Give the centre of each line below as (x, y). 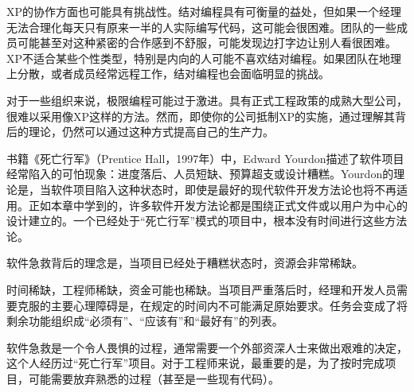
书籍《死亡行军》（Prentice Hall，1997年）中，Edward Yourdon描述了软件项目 (205, 158)
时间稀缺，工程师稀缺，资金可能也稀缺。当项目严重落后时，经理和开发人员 (201, 289)
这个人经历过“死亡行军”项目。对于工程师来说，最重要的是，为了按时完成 (196, 363)
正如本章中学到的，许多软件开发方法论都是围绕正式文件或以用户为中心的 (218, 205)
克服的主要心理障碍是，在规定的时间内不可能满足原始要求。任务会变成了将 (212, 305)
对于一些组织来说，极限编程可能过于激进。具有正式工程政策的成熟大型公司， (207, 100)
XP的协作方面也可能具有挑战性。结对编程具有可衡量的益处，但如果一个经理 (204, 11)
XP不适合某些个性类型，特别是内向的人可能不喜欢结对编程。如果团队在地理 (204, 58)
